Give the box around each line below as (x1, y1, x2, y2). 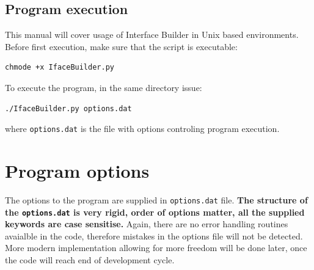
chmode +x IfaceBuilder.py (5, 63, 114, 72)
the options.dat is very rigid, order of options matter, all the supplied (5, 205, 305, 218)
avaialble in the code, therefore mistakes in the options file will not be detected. (5, 229, 303, 242)
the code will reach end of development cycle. (5, 254, 175, 266)
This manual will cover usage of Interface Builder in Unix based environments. (5, 28, 299, 41)
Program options (5, 158, 150, 183)
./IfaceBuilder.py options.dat (5, 104, 132, 113)
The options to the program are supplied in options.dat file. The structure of (5, 193, 308, 206)
